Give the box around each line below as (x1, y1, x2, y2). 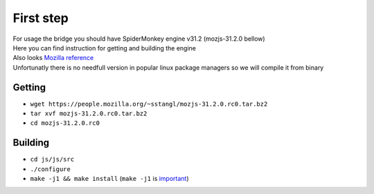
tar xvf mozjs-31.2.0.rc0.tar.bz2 (30, 110, 148, 117)
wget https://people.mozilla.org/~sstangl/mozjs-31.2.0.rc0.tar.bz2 (30, 100, 268, 108)
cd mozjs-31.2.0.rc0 (30, 119, 100, 127)
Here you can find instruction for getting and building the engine (12, 43, 197, 52)
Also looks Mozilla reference (12, 54, 94, 62)
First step (12, 10, 69, 26)
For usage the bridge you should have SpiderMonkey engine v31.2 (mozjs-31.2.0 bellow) (12, 35, 266, 43)
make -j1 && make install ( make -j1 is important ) (30, 175, 190, 183)
